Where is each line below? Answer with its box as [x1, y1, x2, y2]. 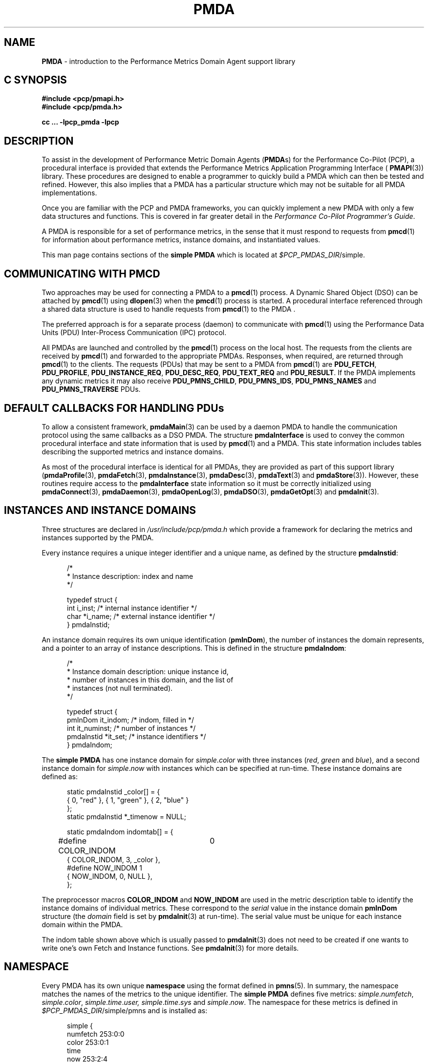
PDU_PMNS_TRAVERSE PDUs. [42, 385, 141, 394]
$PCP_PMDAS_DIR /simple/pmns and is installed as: [42, 1006, 208, 1015]
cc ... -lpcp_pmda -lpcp [42, 118, 119, 127]
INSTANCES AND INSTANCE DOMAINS [4, 504, 196, 517]
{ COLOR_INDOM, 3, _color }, [67, 855, 160, 864]
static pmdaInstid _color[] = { [67, 787, 160, 796]
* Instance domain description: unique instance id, [67, 667, 229, 676]
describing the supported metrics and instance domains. [42, 447, 224, 456]
